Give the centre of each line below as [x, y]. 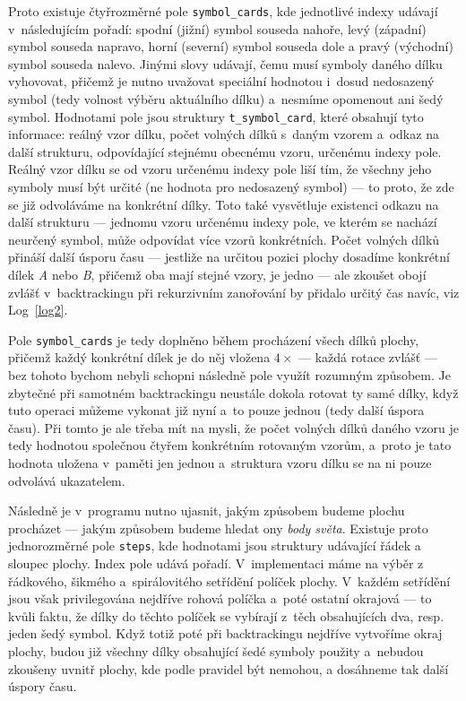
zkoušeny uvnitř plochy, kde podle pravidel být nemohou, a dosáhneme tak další [229, 668]
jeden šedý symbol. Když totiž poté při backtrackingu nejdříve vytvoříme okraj [225, 633]
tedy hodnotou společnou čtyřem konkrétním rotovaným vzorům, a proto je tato [230, 445]
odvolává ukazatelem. [67, 480]
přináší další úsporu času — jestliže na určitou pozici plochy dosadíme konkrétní [229, 257]
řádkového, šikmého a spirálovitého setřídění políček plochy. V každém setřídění [229, 580]
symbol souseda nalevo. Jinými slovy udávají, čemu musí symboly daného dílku [225, 63]
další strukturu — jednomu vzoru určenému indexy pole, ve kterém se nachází [223, 222]
